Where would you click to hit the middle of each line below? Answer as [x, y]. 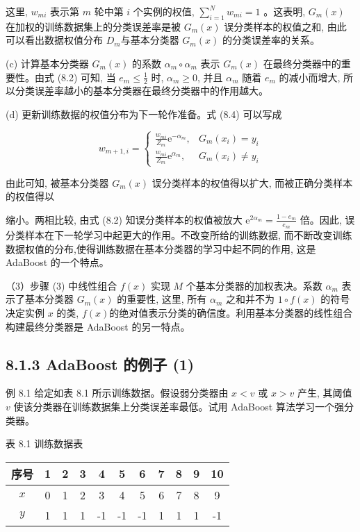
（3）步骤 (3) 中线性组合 [62, 285]
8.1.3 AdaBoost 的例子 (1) [100, 364]
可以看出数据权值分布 [54, 40]
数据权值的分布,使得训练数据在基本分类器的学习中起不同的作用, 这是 [161, 248]
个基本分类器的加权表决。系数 [254, 285]
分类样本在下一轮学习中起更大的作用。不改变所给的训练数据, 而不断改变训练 [179, 234]
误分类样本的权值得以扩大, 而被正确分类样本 [252, 182]
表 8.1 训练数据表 [44, 443]
